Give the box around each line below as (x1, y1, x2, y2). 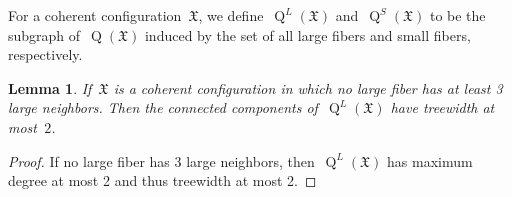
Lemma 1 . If (8, 77, 92, 98)
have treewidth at (390, 97, 495, 118)
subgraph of (8, 24, 81, 45)
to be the (429, 5, 486, 25)
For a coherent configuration (8, 5, 182, 25)
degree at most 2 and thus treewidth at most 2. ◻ (8, 170, 317, 191)
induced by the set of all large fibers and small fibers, (144, 24, 471, 45)
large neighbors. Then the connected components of (8, 97, 318, 118)
